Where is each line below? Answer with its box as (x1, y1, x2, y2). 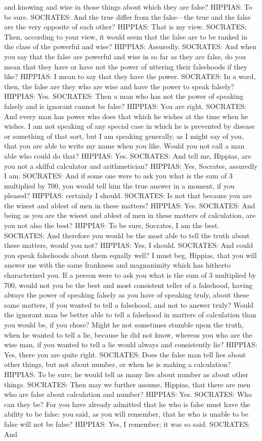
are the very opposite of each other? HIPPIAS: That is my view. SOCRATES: (4, 21, 247, 32)
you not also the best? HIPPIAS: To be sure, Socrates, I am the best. (4, 220, 220, 231)
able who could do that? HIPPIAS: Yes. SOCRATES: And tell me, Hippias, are (4, 150, 251, 161)
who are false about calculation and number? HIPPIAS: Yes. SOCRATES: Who (4, 389, 252, 399)
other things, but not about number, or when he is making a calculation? (4, 359, 231, 370)
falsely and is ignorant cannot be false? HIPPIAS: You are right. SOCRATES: (4, 100, 247, 111)
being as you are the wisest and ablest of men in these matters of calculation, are (4, 210, 256, 220)
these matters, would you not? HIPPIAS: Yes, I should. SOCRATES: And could (4, 240, 253, 250)
